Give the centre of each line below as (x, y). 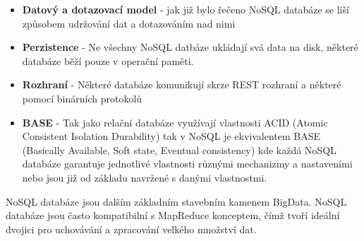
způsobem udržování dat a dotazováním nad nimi (129, 23)
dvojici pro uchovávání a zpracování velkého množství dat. (131, 229)
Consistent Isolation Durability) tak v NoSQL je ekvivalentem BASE (171, 136)
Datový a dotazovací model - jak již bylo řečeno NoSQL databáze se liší (186, 9)
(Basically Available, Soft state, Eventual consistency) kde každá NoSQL (179, 149)
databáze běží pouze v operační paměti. (108, 60)
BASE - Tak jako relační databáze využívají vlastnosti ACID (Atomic (175, 122)
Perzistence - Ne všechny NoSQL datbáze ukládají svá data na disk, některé (190, 47)
